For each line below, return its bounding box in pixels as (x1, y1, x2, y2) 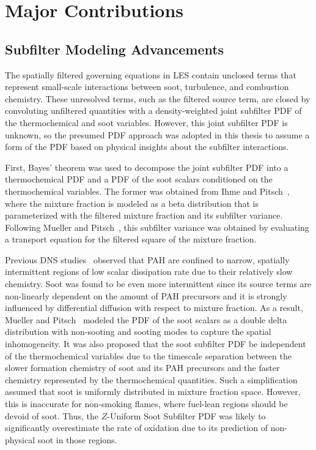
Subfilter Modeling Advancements (5, 39, 224, 58)
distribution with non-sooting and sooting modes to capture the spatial (5, 325, 271, 338)
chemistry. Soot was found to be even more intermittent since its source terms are (5, 277, 312, 290)
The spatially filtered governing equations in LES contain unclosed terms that (5, 68, 296, 81)
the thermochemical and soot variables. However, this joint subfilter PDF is (5, 116, 288, 129)
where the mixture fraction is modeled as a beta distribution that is (5, 197, 259, 209)
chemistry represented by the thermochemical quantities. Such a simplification (5, 373, 298, 386)
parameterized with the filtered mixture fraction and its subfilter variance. (5, 209, 283, 222)
